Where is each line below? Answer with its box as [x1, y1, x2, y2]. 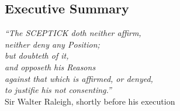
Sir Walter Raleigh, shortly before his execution [5, 95, 175, 107]
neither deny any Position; [5, 38, 100, 50]
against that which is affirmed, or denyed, [5, 72, 153, 84]
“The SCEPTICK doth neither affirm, [5, 27, 141, 39]
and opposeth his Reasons [5, 60, 96, 73]
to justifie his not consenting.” [5, 84, 112, 96]
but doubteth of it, [5, 49, 69, 62]
